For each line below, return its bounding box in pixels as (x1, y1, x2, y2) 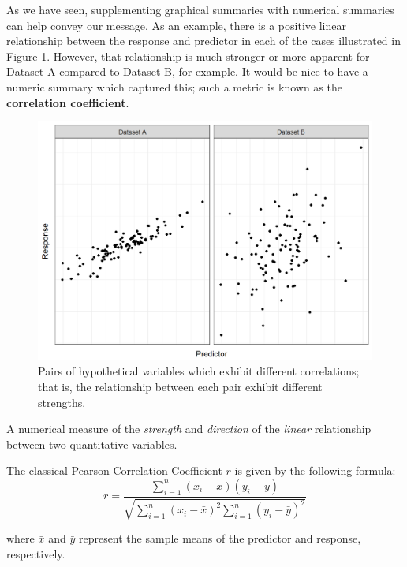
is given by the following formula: (234, 462, 396, 479)
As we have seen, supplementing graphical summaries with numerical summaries (6, 2, 394, 17)
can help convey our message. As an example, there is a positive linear (6, 17, 346, 33)
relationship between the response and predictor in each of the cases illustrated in (6, 32, 401, 49)
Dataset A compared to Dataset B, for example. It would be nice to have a (6, 63, 368, 80)
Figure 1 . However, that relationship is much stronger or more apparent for (6, 47, 370, 64)
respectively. (6, 546, 65, 561)
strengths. (38, 394, 86, 410)
